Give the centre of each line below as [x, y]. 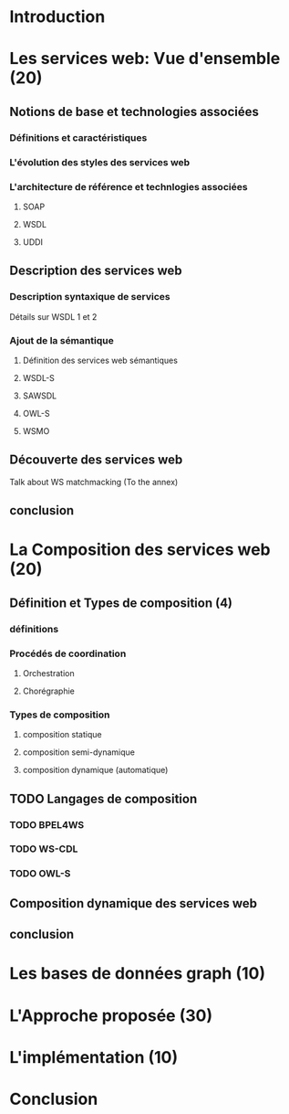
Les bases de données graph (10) [138, 974]
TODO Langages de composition [103, 798]
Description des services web [96, 271]
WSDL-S [38, 377]
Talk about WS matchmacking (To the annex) [94, 482]
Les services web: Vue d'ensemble [145, 59]
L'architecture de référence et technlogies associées [129, 186]
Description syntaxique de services [90, 297]
